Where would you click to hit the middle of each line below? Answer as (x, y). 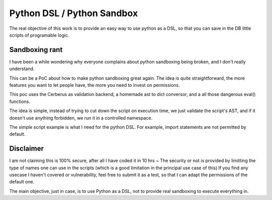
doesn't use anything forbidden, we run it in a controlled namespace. (81, 118)
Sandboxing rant (36, 50)
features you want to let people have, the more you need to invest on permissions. (95, 85)
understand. (22, 69)
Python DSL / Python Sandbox (74, 13)
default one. (22, 182)
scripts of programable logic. (39, 35)
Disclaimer (26, 149)
